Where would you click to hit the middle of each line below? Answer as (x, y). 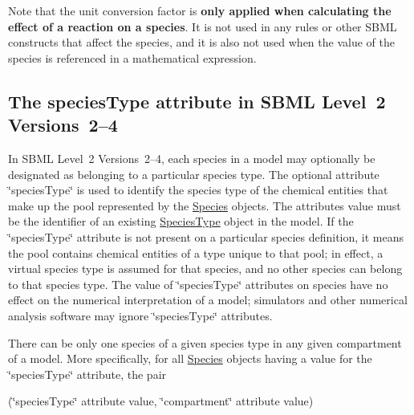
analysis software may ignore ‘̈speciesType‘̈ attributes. (140, 315)
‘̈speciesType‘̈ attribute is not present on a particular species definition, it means (206, 236)
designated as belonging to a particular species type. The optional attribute (194, 174)
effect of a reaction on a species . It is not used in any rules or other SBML (203, 26)
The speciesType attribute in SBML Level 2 (197, 101)
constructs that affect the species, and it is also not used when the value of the (201, 42)
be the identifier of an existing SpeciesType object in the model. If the (181, 221)
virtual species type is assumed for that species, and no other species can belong (205, 269)
